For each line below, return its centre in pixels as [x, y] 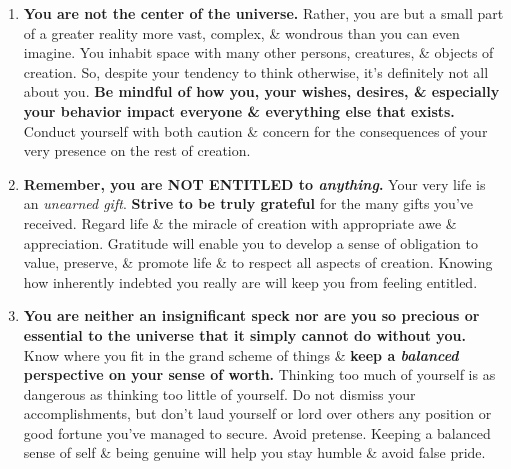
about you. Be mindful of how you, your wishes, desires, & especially [261, 91]
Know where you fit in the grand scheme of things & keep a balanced [241, 354]
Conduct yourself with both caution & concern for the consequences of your [255, 130]
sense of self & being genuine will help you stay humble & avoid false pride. [254, 452]
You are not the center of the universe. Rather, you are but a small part [263, 13]
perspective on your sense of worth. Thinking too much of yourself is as [259, 374]
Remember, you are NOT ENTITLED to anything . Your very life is [254, 183]
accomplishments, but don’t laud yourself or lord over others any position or [257, 413]
